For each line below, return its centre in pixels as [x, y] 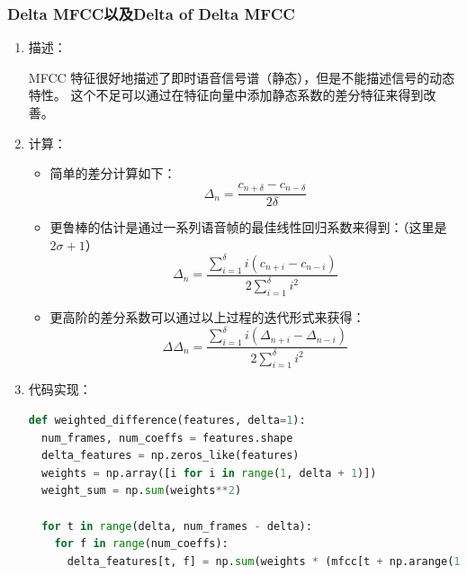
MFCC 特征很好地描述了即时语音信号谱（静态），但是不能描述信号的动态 [242, 77]
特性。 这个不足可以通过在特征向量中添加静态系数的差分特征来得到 [226, 95]
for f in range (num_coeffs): [141, 544]
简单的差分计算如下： [113, 173]
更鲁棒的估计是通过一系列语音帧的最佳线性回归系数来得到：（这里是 [248, 227]
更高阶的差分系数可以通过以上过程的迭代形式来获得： [207, 317]
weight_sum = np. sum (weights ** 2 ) [142, 491]
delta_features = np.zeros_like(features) [171, 456]
